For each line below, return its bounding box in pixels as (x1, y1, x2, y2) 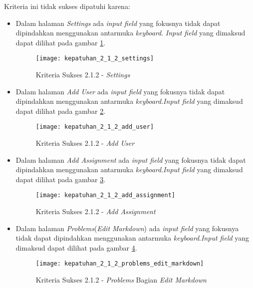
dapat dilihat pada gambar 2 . (15, 105, 106, 116)
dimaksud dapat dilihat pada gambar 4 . (15, 242, 137, 253)
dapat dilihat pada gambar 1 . (15, 37, 106, 47)
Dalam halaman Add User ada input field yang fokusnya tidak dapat (15, 86, 225, 96)
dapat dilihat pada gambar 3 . (15, 174, 106, 184)
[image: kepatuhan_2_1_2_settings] (35, 55, 154, 62)
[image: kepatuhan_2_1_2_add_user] (35, 123, 154, 131)
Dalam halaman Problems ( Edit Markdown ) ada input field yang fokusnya (15, 223, 239, 233)
